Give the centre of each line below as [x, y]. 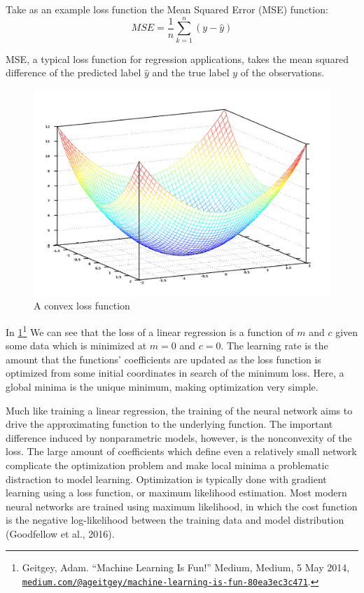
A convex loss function [82, 306]
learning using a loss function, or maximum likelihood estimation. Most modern [176, 493]
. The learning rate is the [274, 346]
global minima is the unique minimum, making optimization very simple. [162, 386]
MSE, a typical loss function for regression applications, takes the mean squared [177, 58]
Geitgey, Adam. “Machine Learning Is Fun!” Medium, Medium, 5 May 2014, [186, 567]
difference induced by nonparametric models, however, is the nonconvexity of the [179, 437]
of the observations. [282, 72]
